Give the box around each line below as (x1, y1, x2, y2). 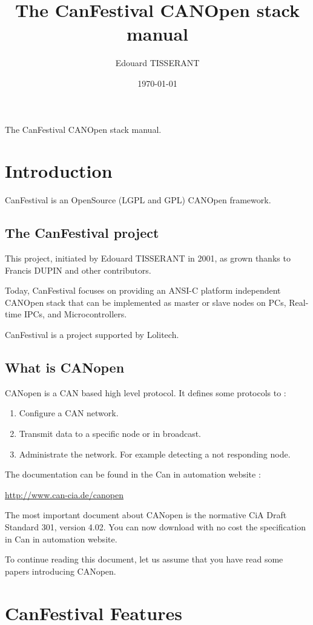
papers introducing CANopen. (5, 564, 116, 577)
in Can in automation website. (5, 532, 117, 545)
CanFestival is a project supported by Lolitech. (5, 328, 179, 340)
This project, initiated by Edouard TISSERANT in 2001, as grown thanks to (5, 252, 291, 265)
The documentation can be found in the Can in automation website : (5, 468, 261, 481)
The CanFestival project (5, 223, 159, 242)
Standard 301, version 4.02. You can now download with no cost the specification (5, 520, 306, 533)
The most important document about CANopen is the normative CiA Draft (5, 508, 287, 521)
